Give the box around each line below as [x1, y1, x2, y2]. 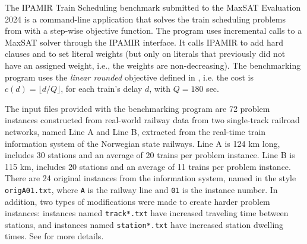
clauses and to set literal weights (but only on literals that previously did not [5, 47, 286, 60]
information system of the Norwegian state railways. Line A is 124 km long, [5, 137, 280, 149]
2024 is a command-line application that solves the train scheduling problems [5, 12, 286, 25]
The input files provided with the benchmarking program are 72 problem [5, 102, 270, 114]
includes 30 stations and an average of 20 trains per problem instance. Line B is [5, 149, 295, 161]
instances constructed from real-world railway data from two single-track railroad [5, 114, 300, 126]
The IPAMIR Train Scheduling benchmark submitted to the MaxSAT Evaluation [5, 1, 301, 13]
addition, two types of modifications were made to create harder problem [5, 195, 270, 207]
